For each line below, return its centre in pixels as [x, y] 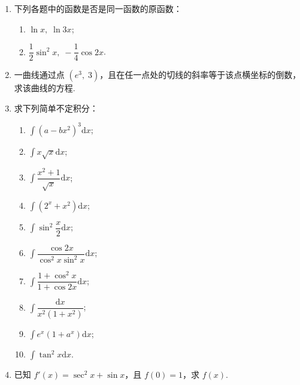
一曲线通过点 [39, 75]
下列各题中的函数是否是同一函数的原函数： [98, 8]
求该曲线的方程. [45, 88]
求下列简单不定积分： [56, 108]
